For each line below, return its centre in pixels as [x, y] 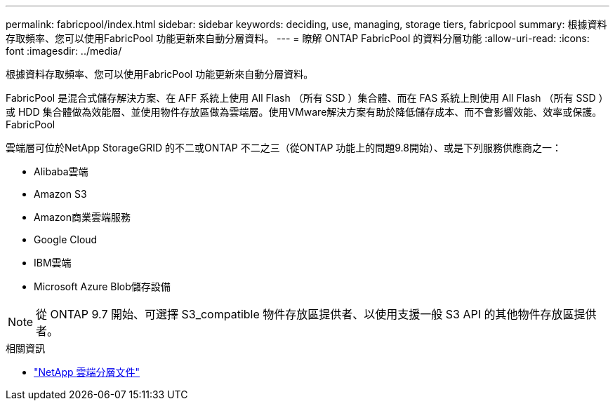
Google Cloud [66, 239]
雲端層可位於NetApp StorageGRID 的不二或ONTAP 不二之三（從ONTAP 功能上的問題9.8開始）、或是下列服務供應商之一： [284, 148]
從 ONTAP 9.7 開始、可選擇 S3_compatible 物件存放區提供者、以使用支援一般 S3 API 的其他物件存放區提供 [316, 314]
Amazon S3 [60, 194]
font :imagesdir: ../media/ [64, 51]
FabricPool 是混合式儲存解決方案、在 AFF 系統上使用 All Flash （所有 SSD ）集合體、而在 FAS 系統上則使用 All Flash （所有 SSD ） [307, 98]
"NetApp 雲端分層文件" [87, 372]
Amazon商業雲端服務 [82, 217]
